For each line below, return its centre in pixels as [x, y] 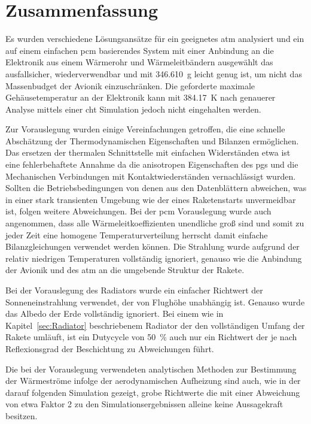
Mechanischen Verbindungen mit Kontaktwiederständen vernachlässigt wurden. [151, 176]
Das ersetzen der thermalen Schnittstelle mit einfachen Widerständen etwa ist [148, 152]
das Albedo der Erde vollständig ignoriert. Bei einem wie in [115, 314]
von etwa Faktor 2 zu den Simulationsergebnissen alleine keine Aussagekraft [144, 404]
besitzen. [22, 415]
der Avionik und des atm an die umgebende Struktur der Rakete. [125, 270]
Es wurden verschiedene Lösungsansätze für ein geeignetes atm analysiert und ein [155, 39]
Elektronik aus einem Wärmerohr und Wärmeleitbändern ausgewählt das [139, 62]
